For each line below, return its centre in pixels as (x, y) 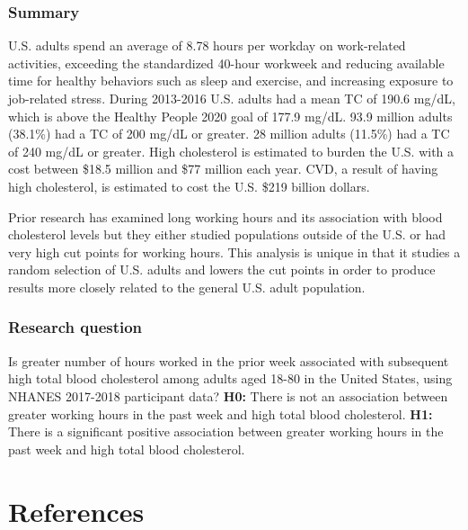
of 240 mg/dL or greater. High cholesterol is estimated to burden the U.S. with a (231, 151)
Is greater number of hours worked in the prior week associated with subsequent (229, 360)
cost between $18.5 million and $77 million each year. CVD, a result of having (223, 169)
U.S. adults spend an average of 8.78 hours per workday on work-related (207, 45)
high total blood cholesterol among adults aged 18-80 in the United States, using (230, 378)
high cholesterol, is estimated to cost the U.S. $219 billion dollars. (189, 186)
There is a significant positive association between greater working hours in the (226, 431)
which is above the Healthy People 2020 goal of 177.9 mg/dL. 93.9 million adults (230, 116)
